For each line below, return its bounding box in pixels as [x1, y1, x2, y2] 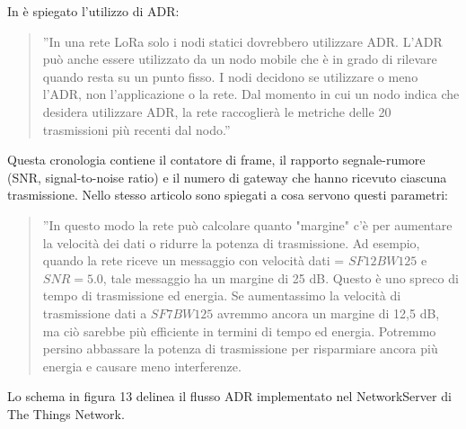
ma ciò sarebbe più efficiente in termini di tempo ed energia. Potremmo [42, 321, 436, 340]
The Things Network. [7, 404, 125, 423]
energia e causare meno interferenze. [42, 356, 242, 375]
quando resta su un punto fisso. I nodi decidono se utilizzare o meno [42, 67, 418, 85]
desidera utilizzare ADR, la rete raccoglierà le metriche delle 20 [42, 102, 391, 121]
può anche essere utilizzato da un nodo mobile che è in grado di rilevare [42, 49, 437, 68]
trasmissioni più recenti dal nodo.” [42, 120, 231, 139]
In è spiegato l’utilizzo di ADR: [7, 2, 180, 20]
